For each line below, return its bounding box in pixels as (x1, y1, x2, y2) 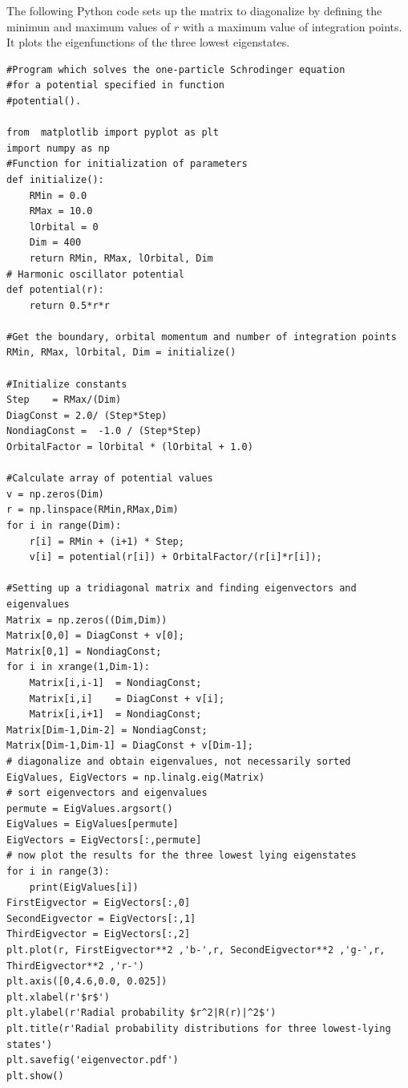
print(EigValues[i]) (29, 881, 139, 893)
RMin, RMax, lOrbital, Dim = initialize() (6, 347, 236, 359)
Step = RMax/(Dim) (6, 394, 122, 406)
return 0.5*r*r (29, 299, 110, 311)
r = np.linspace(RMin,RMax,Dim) (6, 504, 179, 516)
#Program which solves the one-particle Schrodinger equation (6, 63, 345, 75)
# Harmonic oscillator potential (6, 268, 184, 280)
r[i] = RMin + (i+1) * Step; (29, 535, 184, 547)
